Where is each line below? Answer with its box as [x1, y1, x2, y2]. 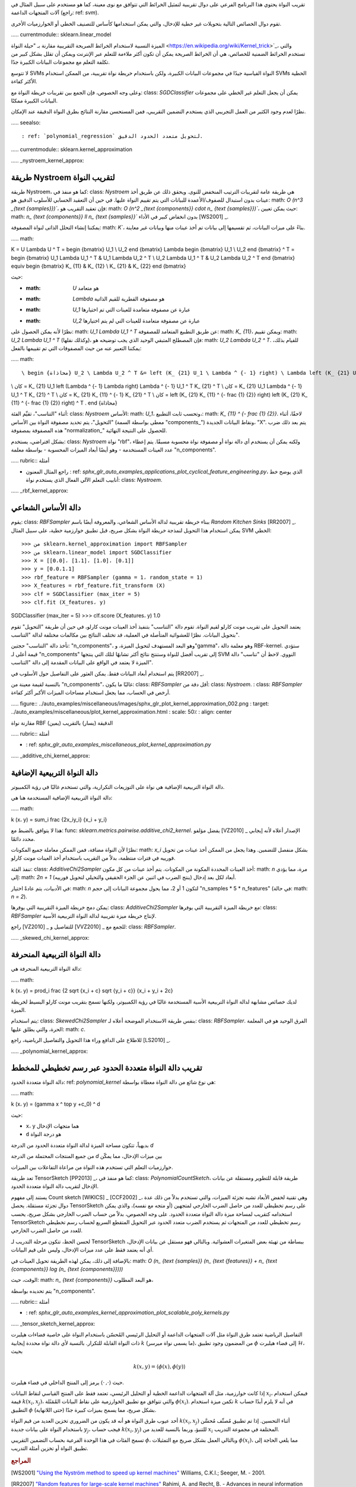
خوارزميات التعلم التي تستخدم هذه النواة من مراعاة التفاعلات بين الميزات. [11, 1163, 173, 1171]
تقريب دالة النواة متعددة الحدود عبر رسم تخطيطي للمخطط [11, 1063, 202, 1073]
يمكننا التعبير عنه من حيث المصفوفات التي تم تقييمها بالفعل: [11, 345, 142, 352]
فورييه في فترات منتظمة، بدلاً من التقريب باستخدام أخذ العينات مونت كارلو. [11, 854, 176, 862]
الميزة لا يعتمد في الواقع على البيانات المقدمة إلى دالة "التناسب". [11, 659, 153, 666]
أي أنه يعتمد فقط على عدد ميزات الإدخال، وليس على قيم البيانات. [11, 1246, 154, 1253]
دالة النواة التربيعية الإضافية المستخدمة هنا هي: [11, 794, 113, 801]
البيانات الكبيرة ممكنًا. [11, 97, 58, 104]
